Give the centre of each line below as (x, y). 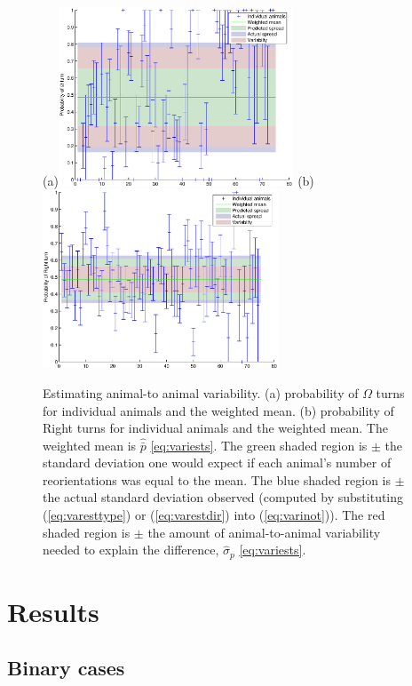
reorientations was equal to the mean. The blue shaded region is (217, 479)
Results (53, 611)
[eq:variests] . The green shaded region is (259, 445)
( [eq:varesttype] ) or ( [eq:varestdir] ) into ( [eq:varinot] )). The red (214, 515)
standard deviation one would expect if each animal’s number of (217, 463)
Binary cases (66, 668)
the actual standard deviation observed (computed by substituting (223, 497)
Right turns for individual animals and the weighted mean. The (215, 428)
